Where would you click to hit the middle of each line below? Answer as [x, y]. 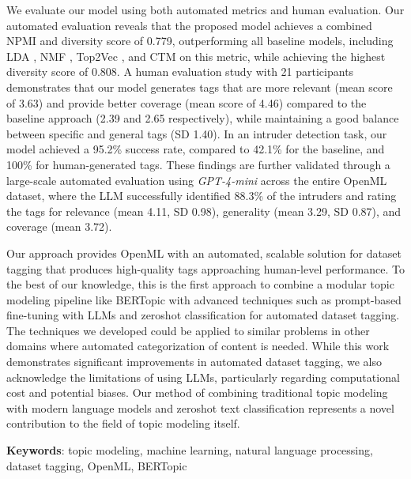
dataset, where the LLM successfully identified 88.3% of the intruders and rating [202, 196]
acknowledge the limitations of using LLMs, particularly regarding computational [203, 377]
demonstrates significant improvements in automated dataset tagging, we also [194, 362]
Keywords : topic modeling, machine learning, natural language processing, [190, 450]
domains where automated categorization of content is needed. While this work [198, 346]
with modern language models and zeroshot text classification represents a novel [200, 407]
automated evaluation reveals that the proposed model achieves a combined [189, 25]
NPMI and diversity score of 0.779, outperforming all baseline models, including [200, 41]
